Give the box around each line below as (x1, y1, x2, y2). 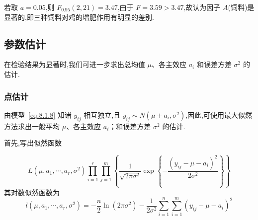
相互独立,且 (84, 109, 121, 120)
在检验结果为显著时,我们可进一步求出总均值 (4, 59, 145, 70)
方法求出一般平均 (4, 121, 60, 131)
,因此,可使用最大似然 (185, 109, 252, 120)
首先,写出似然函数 (4, 138, 62, 148)
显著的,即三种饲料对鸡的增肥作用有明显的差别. (4, 11, 154, 22)
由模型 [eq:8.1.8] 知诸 (4, 109, 72, 120)
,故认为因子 (183, 2, 221, 12)
